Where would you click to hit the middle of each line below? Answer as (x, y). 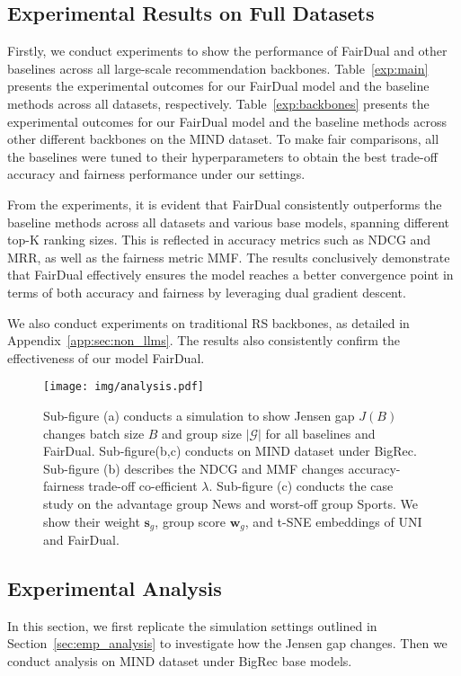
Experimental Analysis (115, 587)
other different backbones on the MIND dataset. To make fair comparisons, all (223, 139)
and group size (202, 433)
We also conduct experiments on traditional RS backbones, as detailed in (208, 322)
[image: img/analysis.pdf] (124, 387)
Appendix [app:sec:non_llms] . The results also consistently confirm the (204, 340)
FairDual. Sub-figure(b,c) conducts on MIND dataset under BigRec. (230, 451)
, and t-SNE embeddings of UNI (333, 521)
